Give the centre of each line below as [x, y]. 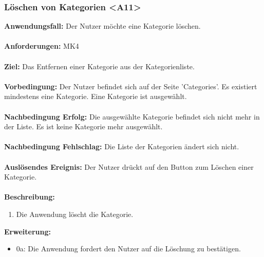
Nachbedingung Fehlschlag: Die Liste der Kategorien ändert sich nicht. [122, 146]
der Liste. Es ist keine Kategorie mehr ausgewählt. [83, 126]
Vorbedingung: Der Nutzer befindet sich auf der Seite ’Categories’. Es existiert [131, 86]
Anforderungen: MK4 [42, 46]
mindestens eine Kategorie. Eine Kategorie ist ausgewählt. [96, 96]
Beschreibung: [30, 197]
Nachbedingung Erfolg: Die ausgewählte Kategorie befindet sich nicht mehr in [132, 116]
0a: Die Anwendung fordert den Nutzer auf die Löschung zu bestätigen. [128, 249]
